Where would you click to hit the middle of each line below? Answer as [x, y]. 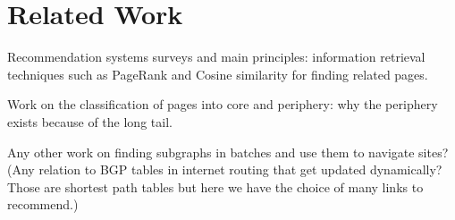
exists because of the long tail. [90, 121]
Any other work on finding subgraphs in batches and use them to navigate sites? [228, 152]
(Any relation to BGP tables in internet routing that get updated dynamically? [225, 169]
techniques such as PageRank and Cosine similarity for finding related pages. [218, 74]
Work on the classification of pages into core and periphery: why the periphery [223, 104]
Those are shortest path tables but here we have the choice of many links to [215, 186]
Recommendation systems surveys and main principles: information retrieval [216, 57]
